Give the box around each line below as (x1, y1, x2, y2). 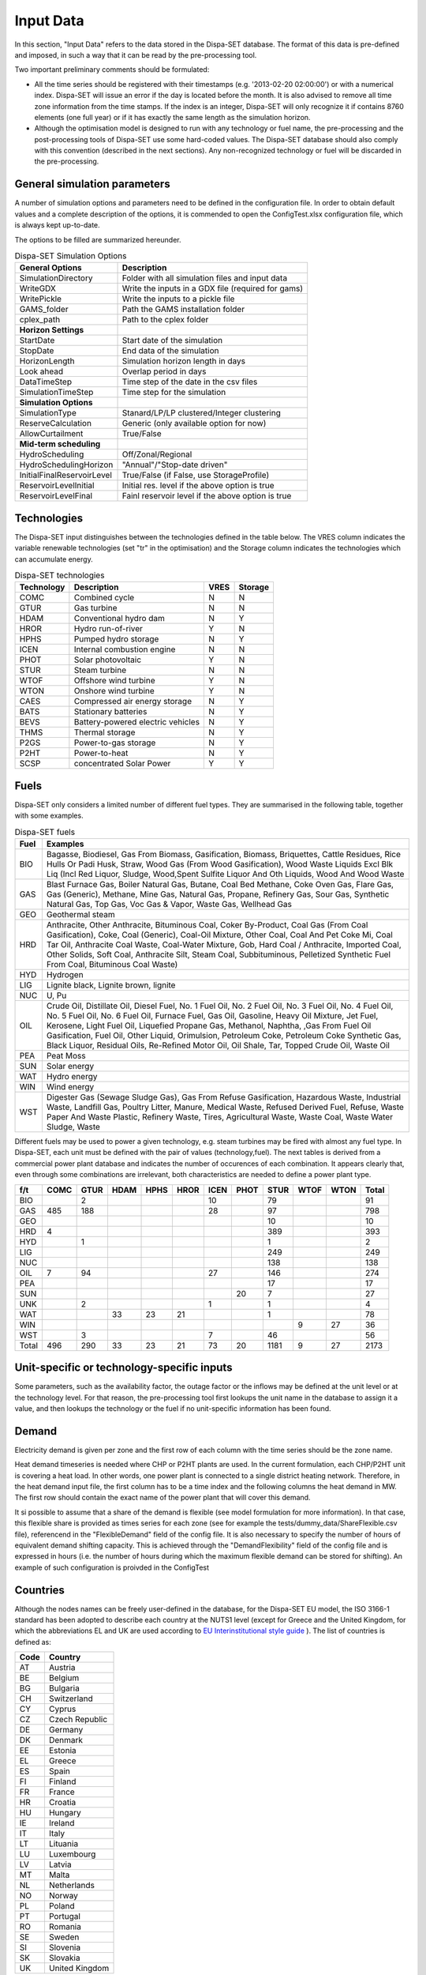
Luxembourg (48, 1849, 96, 1860)
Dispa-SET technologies (14, 570, 105, 581)
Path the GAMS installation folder (121, 304, 245, 315)
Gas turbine (73, 603, 118, 614)
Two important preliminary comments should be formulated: (14, 65, 210, 74)
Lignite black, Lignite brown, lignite (46, 980, 176, 991)
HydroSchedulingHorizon (19, 459, 114, 470)
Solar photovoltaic (73, 654, 142, 665)
